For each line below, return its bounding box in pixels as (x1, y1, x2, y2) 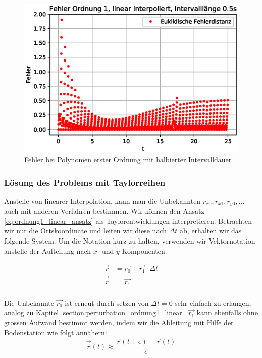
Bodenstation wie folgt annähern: (4, 327, 107, 337)
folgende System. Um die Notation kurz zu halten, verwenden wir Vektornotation (4, 235, 255, 246)
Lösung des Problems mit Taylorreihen (4, 175, 166, 188)
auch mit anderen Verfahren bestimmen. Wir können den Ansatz (4, 206, 204, 216)
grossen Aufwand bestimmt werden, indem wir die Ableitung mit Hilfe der (4, 317, 234, 328)
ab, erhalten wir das (180, 225, 242, 236)
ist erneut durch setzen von (65, 297, 149, 308)
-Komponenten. (119, 245, 167, 256)
